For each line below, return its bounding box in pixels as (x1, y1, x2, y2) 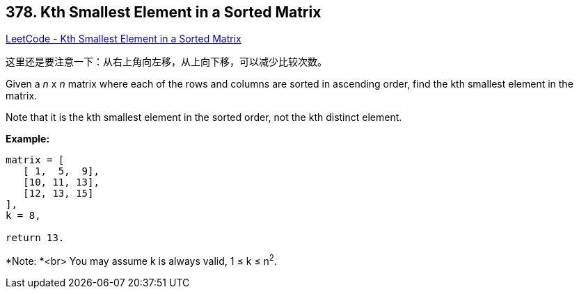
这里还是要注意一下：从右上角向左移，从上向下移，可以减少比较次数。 (6, 56, 327, 68)
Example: (6, 133, 50, 145)
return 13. (6, 232, 65, 244)
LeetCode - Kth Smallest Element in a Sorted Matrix (6, 33, 241, 45)
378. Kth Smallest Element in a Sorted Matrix (6, 3, 322, 21)
